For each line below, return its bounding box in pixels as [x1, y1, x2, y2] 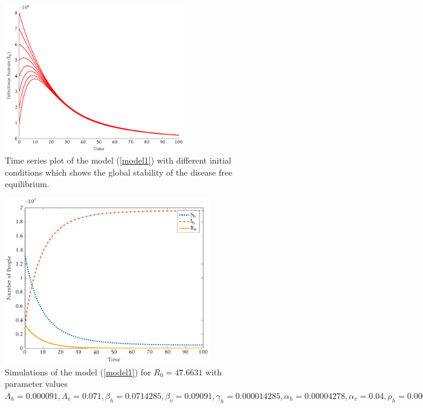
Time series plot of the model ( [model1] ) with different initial [5, 154, 231, 167]
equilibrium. [5, 177, 50, 190]
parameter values [5, 377, 68, 390]
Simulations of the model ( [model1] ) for [5, 365, 151, 378]
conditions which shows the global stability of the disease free [5, 165, 233, 178]
